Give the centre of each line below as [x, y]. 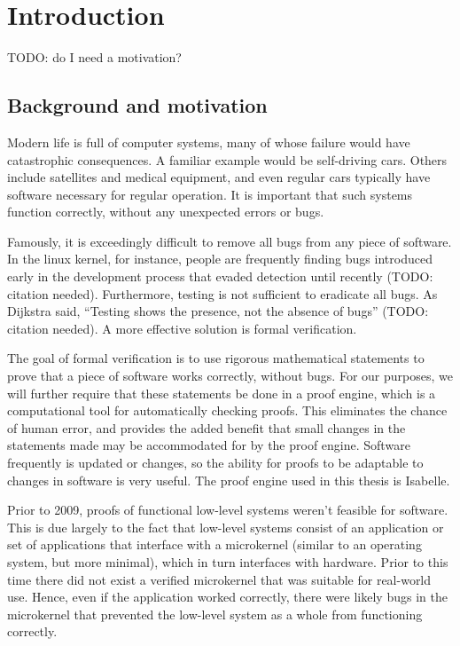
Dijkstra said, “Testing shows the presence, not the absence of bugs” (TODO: [218, 311]
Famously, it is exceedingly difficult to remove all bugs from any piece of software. [230, 241]
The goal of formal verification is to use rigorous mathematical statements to [216, 358]
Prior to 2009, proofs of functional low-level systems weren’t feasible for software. [228, 510]
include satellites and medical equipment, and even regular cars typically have [219, 177]
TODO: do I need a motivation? [94, 57]
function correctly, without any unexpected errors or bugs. [166, 212]
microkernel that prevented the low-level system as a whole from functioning [215, 614]
